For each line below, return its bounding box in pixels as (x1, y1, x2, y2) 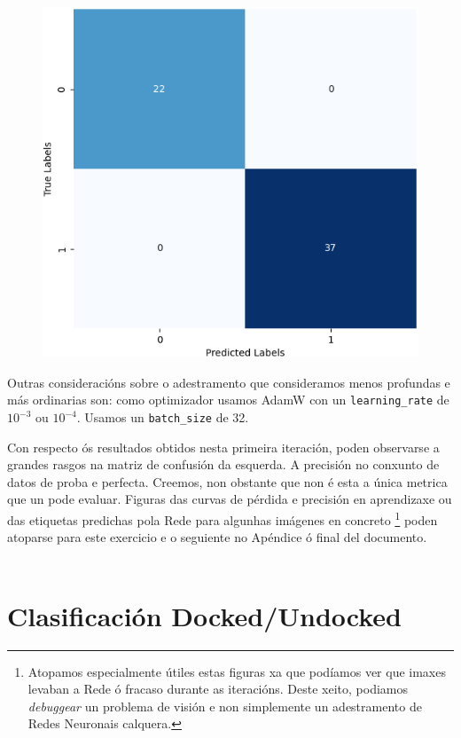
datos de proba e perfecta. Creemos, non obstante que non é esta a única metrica (7, 472, 448, 491)
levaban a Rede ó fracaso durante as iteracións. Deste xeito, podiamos (27, 679, 409, 698)
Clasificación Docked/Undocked (7, 597, 402, 633)
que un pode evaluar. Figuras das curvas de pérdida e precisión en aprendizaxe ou (7, 490, 452, 508)
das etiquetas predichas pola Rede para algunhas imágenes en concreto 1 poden (7, 508, 438, 529)
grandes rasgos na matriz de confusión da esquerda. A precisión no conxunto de (7, 455, 440, 474)
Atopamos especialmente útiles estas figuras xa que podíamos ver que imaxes (27, 662, 446, 680)
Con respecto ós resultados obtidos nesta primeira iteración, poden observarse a (7, 437, 440, 456)
